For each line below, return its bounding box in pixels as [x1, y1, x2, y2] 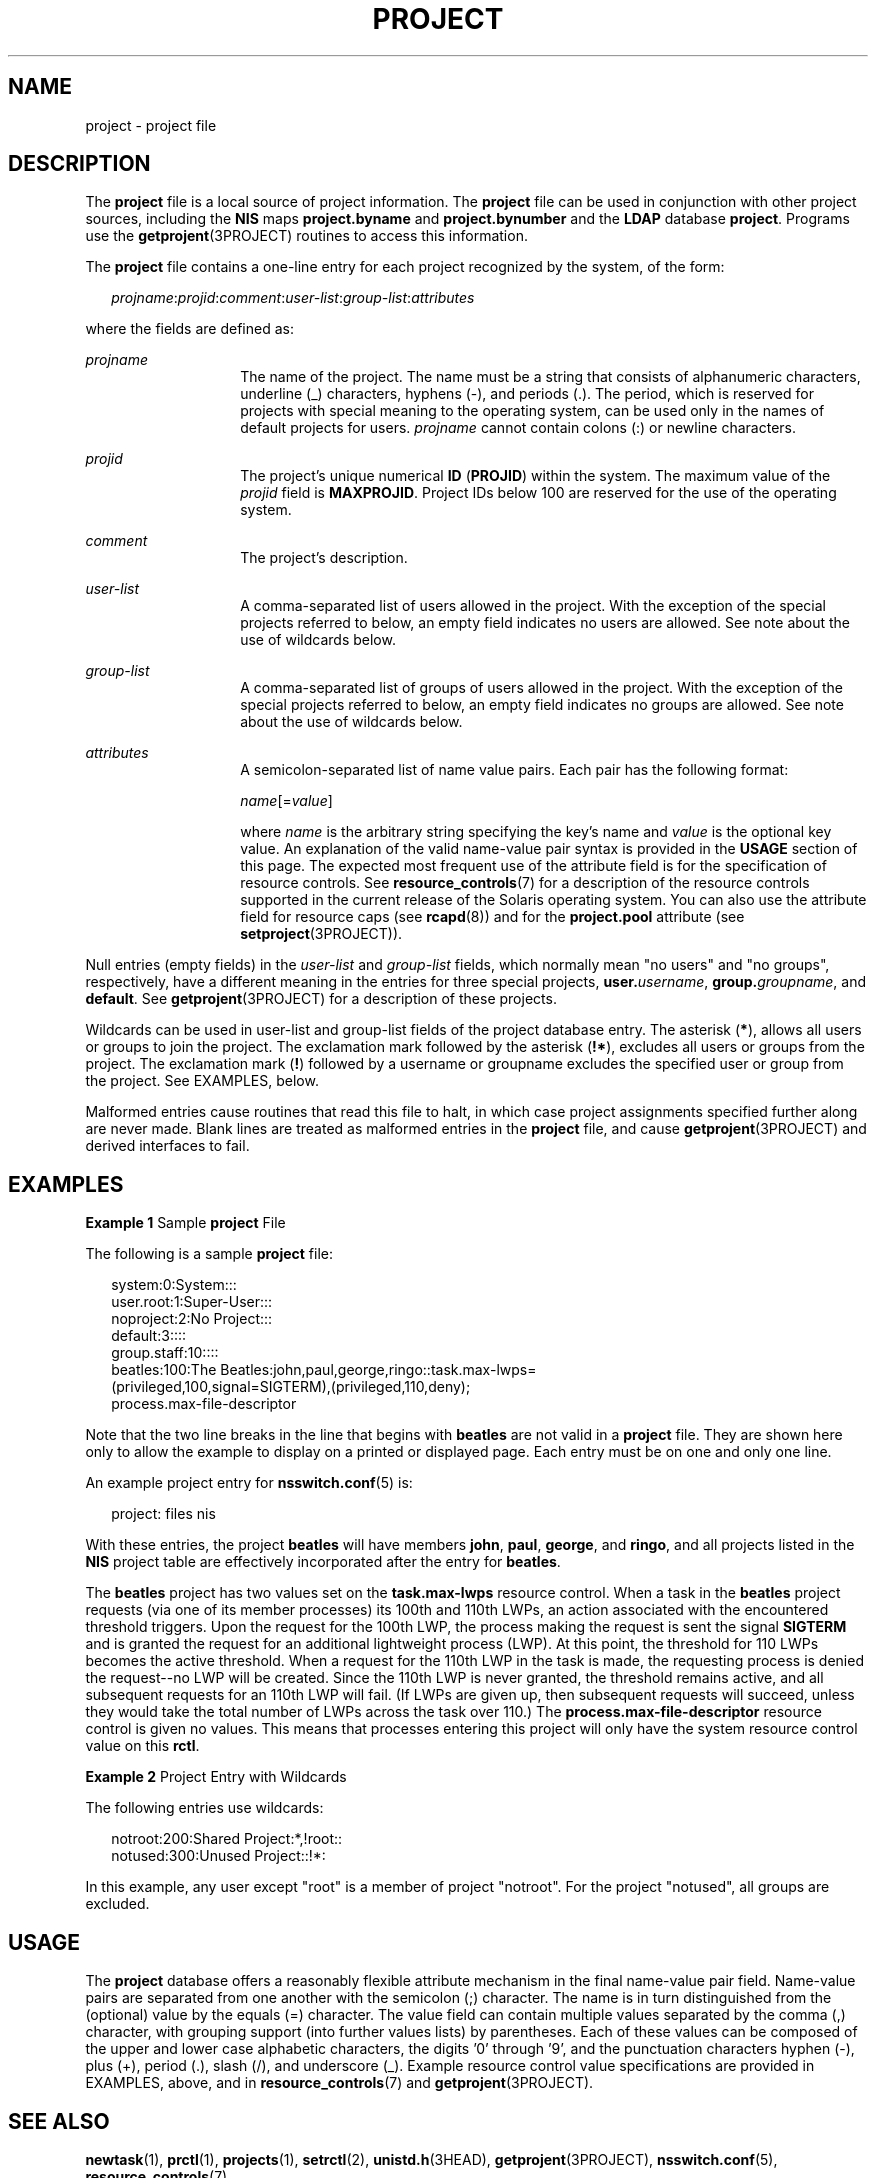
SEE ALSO [8, 2108, 110, 2134]
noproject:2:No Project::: [111, 1310, 273, 1328]
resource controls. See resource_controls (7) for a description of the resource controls [240, 874, 810, 892]
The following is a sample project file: [85, 1245, 334, 1263]
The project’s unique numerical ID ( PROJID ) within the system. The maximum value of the [240, 467, 831, 485]
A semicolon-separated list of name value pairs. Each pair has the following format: [240, 761, 789, 779]
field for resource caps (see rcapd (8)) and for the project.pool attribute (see [240, 908, 745, 926]
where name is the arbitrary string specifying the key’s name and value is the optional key [240, 823, 832, 841]
